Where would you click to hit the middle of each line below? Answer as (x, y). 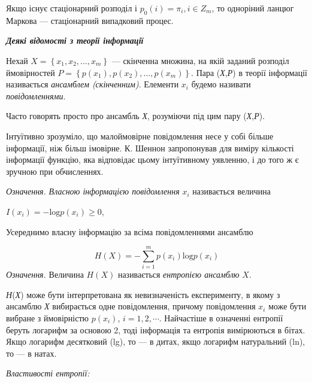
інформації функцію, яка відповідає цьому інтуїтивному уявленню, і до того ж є (152, 159)
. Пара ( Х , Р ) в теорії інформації (249, 72)
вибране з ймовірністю (48, 318)
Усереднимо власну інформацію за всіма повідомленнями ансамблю (130, 231)
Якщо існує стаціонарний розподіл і (72, 8)
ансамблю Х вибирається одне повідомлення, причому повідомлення (131, 306)
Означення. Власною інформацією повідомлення (93, 191)
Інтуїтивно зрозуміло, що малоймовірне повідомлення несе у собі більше (140, 136)
